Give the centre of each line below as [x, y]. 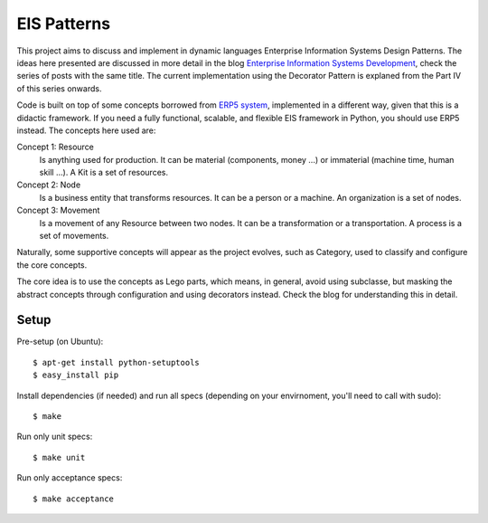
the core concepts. [52, 265]
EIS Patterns [64, 24]
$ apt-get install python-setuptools [117, 362]
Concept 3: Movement [58, 210]
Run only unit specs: [55, 437]
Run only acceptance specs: [70, 478]
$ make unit [59, 457]
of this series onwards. [59, 88]
